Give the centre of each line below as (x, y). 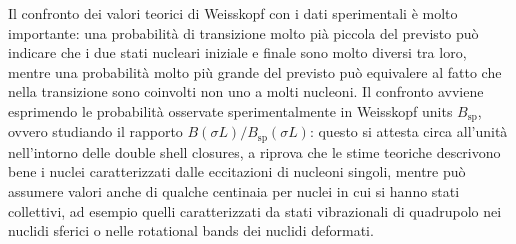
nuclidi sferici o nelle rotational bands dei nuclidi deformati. (191, 230)
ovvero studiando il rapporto (95, 131)
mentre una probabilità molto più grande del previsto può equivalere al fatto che (255, 71)
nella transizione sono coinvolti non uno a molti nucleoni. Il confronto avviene (246, 91)
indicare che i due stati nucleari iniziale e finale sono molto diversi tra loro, (237, 52)
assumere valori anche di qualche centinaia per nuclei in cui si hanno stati (234, 191)
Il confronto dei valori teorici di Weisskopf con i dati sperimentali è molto (233, 13)
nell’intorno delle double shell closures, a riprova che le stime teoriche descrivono (254, 151)
